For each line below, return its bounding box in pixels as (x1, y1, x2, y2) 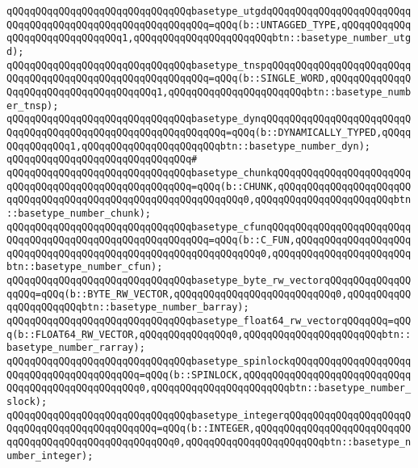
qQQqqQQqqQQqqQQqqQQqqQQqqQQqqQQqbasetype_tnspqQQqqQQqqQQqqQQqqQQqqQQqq (6, 59, 412, 71)
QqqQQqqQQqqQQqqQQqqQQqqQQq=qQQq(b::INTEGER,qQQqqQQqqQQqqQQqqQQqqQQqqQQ (6, 423, 412, 435)
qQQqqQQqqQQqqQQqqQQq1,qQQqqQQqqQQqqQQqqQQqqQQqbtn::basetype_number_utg (6, 32, 412, 44)
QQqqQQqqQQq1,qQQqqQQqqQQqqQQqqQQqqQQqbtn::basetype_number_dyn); (6, 140, 371, 152)
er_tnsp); (6, 99, 59, 112)
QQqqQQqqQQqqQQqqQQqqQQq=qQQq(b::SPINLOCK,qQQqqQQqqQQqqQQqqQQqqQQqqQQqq (6, 369, 412, 381)
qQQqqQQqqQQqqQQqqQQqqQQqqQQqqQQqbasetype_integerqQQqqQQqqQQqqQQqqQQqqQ (6, 409, 412, 421)
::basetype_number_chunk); (6, 207, 151, 219)
